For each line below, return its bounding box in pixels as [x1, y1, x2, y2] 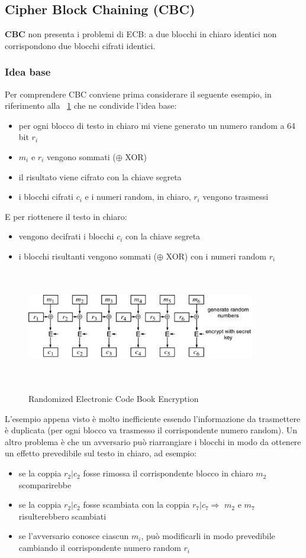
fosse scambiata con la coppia [83, 498, 190, 511]
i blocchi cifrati [18, 190, 74, 203]
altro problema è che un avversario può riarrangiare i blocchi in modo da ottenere [5, 435, 301, 447]
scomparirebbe [18, 478, 72, 491]
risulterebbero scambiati [18, 510, 107, 522]
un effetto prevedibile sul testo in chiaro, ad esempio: [5, 447, 197, 459]
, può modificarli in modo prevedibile [141, 530, 275, 542]
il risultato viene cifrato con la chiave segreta [18, 170, 182, 183]
